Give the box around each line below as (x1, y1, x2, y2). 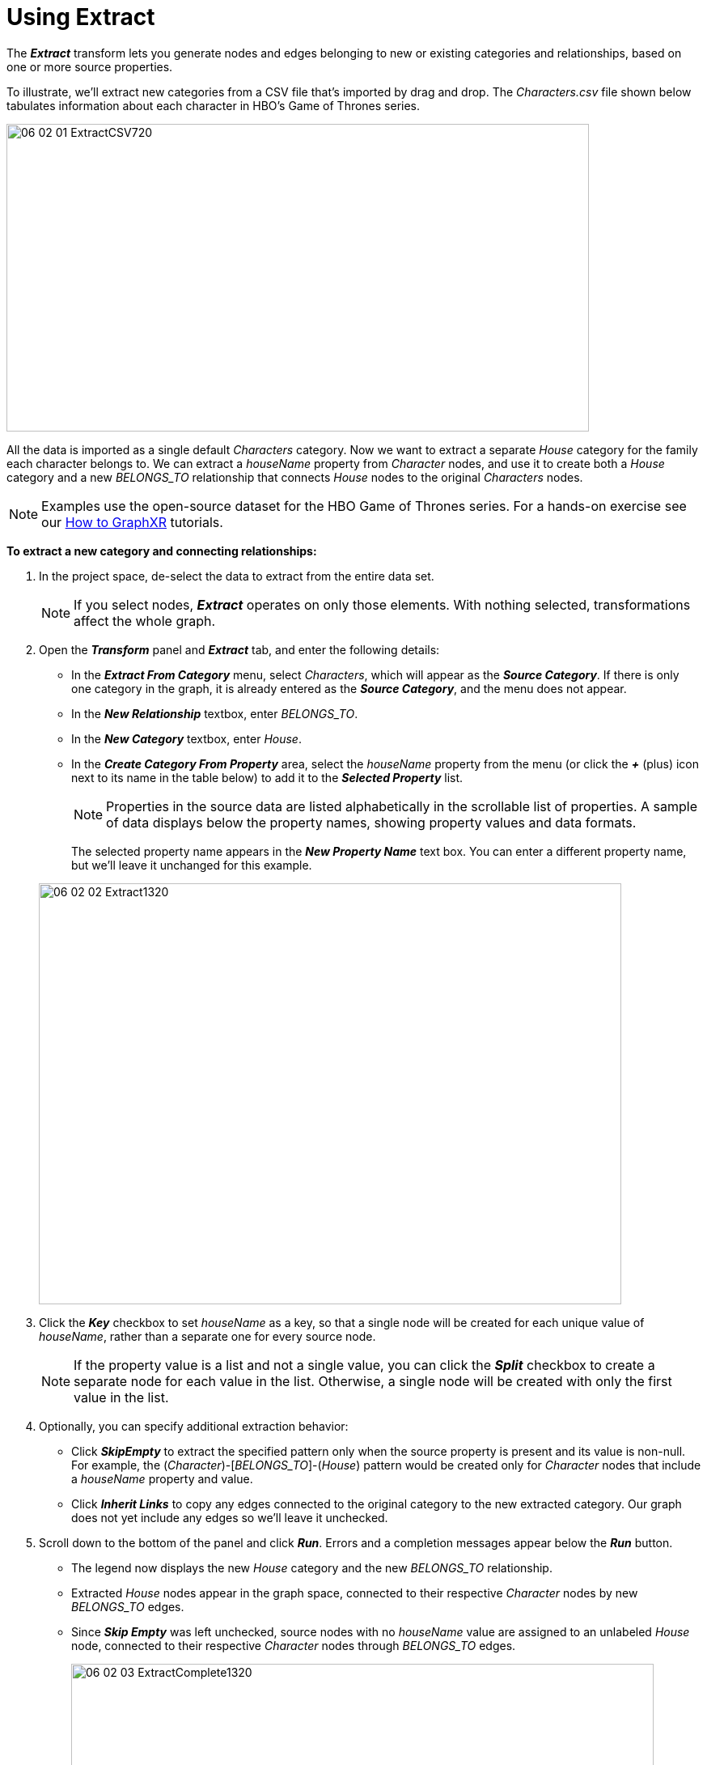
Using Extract (6, 3, 155, 31)
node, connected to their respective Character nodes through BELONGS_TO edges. (71, 1638, 516, 1652)
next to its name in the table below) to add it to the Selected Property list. (71, 770, 464, 785)
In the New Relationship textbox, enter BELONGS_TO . (71, 706, 358, 721)
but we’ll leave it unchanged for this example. (71, 857, 312, 872)
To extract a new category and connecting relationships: (6, 543, 317, 558)
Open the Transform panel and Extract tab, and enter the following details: (39, 642, 440, 657)
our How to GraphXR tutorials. (41, 513, 223, 530)
